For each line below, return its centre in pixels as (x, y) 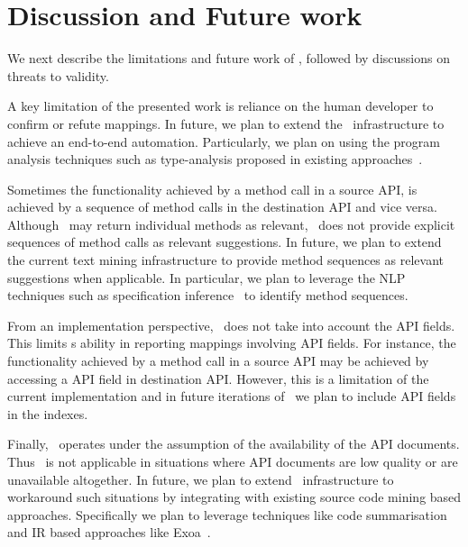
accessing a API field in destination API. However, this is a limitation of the (218, 378)
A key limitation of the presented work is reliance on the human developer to (220, 106)
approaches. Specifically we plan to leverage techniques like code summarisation (227, 514)
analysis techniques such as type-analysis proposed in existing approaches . (215, 159)
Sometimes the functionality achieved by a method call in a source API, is (212, 189)
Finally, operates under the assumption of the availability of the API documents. (234, 444)
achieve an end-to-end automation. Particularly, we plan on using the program (224, 141)
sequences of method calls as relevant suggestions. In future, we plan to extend (225, 242)
